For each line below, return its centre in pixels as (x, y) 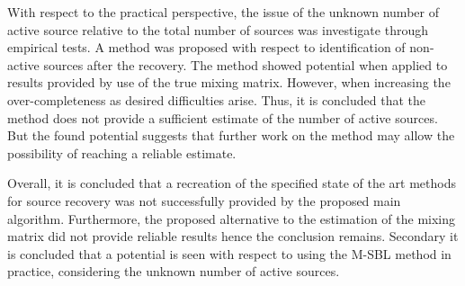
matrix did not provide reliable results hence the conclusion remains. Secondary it (233, 236)
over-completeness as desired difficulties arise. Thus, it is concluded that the (217, 99)
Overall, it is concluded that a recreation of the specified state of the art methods (232, 183)
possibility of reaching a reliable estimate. (122, 152)
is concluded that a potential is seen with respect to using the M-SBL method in (229, 253)
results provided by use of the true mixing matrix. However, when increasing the (229, 82)
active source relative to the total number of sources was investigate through (218, 29)
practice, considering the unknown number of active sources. (174, 271)
